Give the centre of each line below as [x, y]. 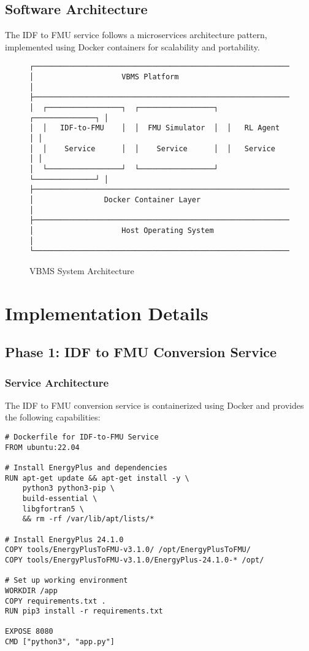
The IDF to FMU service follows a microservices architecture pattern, [136, 35]
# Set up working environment [67, 581]
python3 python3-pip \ [68, 488]
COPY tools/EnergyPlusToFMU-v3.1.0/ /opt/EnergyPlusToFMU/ [128, 550]
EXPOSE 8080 [29, 632]
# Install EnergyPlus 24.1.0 [64, 539]
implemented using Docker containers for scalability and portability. [132, 46]
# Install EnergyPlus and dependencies [86, 468]
